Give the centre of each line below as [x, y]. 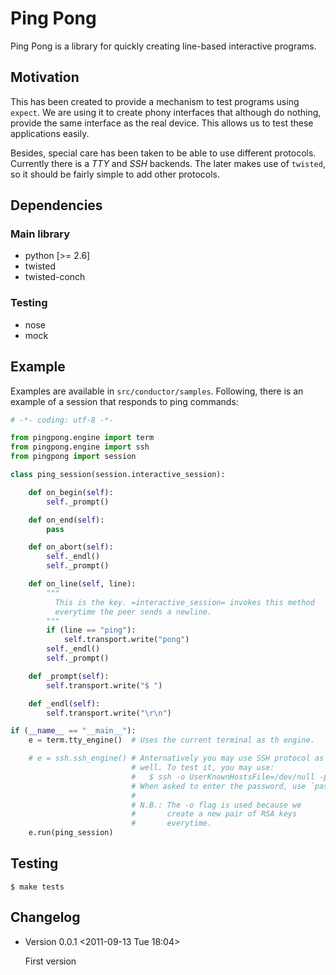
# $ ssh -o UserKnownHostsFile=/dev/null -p [230, 777]
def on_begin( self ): [71, 492]
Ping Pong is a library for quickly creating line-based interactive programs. [163, 46]
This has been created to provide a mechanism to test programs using [155, 101]
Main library [40, 234]
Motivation [45, 77]
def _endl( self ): [64, 703]
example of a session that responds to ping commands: [124, 401]
